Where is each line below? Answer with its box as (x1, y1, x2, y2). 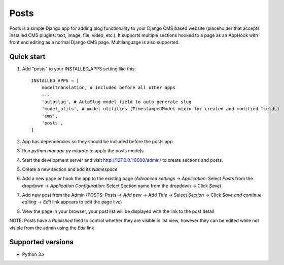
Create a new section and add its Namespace (22, 166, 118, 172)
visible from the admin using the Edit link (9, 225, 94, 231)
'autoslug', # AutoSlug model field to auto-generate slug (41, 99, 192, 105)
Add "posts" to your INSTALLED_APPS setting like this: (22, 66, 136, 72)
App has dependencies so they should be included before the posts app (22, 138, 173, 144)
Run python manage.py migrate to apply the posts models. (22, 148, 145, 154)
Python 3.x (22, 251, 45, 257)
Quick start (9, 53, 46, 61)
